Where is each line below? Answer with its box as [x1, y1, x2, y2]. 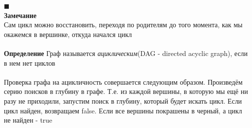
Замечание [4, 10, 37, 20]
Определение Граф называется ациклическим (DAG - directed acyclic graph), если [4, 48, 248, 58]
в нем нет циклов [4, 57, 55, 68]
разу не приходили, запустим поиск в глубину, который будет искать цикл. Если [4, 95, 242, 106]
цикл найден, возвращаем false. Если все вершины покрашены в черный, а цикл [4, 105, 242, 115]
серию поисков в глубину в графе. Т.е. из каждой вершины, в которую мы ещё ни [4, 86, 248, 96]
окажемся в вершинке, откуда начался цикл [4, 29, 132, 39]
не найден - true [4, 115, 53, 125]
